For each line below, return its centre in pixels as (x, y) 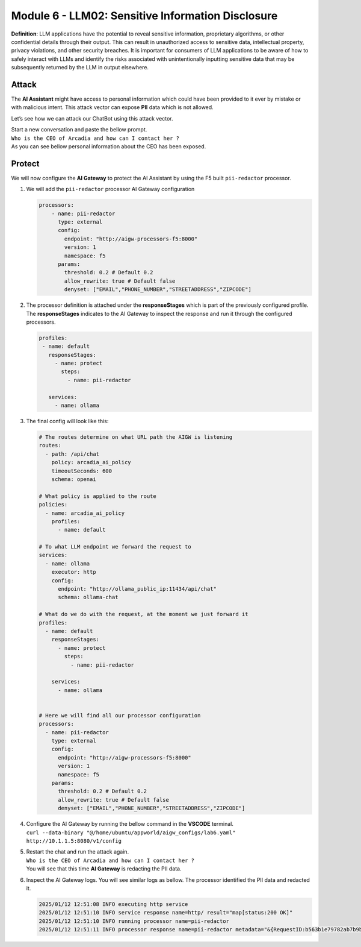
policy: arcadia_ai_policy (91, 462)
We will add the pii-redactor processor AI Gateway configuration (110, 189)
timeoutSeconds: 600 (82, 471)
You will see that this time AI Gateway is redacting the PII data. (104, 869)
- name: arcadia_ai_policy (85, 513)
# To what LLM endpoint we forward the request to (115, 547)
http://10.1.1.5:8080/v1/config (74, 841)
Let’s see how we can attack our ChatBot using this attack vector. (92, 118)
